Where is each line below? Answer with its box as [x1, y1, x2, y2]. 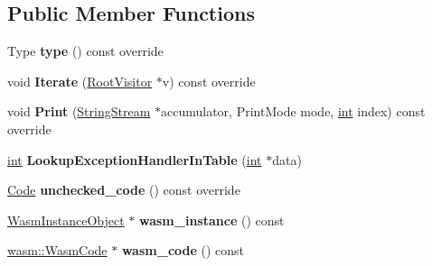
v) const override [162, 71, 256, 90]
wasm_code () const [121, 241, 245, 260]
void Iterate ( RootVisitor [7, 71, 153, 90]
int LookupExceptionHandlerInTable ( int [7, 150, 262, 169]
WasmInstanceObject [7, 210, 125, 229]
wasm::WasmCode [7, 241, 108, 260]
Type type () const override [7, 41, 164, 60]
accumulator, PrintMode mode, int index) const [161, 102, 426, 121]
